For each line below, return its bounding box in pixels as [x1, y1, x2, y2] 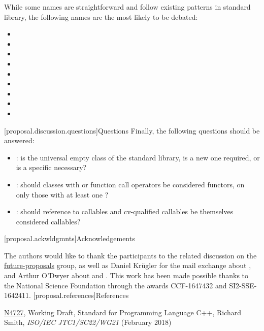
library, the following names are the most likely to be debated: [4, 11, 198, 22]
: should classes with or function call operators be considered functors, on [16, 179, 245, 189]
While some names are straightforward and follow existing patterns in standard [4, 2, 251, 12]
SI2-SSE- [229, 280, 257, 290]
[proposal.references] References [33, 290, 129, 301]
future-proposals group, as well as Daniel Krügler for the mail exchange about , [4, 260, 251, 271]
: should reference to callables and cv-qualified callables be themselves [16, 206, 234, 217]
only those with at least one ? [16, 189, 109, 200]
